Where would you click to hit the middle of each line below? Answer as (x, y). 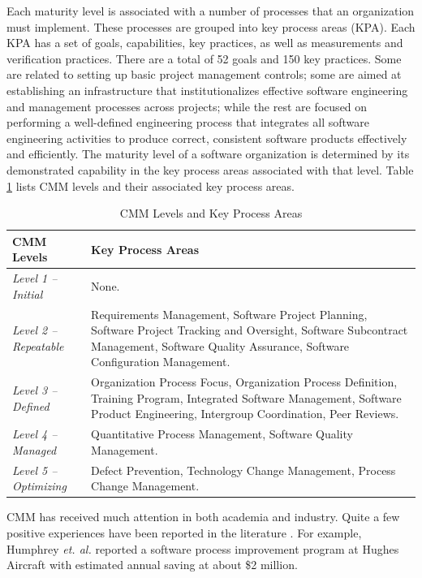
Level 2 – (35, 330)
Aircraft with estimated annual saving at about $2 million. (152, 565)
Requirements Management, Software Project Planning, (229, 314)
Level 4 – (35, 434)
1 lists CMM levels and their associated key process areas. (151, 185)
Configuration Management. (161, 362)
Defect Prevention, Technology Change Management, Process (243, 470)
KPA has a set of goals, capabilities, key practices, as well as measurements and (205, 43)
